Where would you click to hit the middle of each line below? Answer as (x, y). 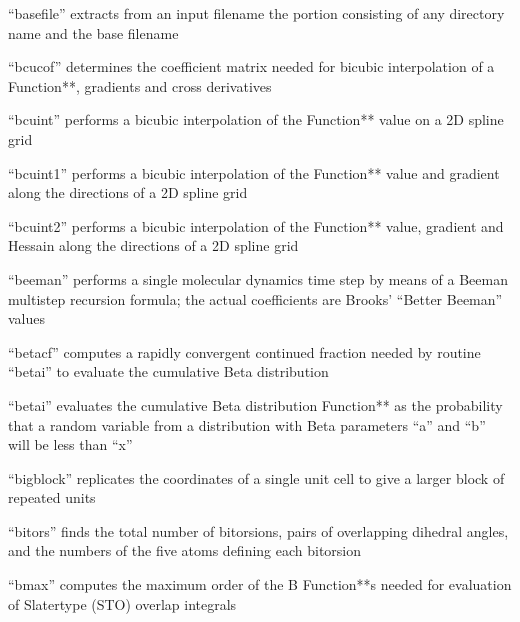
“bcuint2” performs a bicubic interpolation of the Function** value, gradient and (256, 225)
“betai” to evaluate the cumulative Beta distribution (168, 371)
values (27, 318)
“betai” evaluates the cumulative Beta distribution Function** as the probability (255, 404)
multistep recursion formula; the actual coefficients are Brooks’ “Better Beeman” (255, 298)
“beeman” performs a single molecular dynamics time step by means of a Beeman (258, 278)
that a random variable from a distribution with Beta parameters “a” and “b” (247, 424)
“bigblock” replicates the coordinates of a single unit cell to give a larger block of (256, 477)
